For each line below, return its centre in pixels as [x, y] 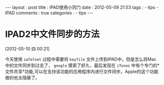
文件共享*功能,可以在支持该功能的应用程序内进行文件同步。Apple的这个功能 [82, 71]
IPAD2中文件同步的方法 [52, 34]
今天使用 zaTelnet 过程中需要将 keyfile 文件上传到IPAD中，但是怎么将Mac [81, 59]
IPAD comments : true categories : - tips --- [49, 13]
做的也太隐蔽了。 [22, 78]
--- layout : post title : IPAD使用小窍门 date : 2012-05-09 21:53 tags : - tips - [82, 7]
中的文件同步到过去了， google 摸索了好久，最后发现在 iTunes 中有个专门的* [82, 65]
